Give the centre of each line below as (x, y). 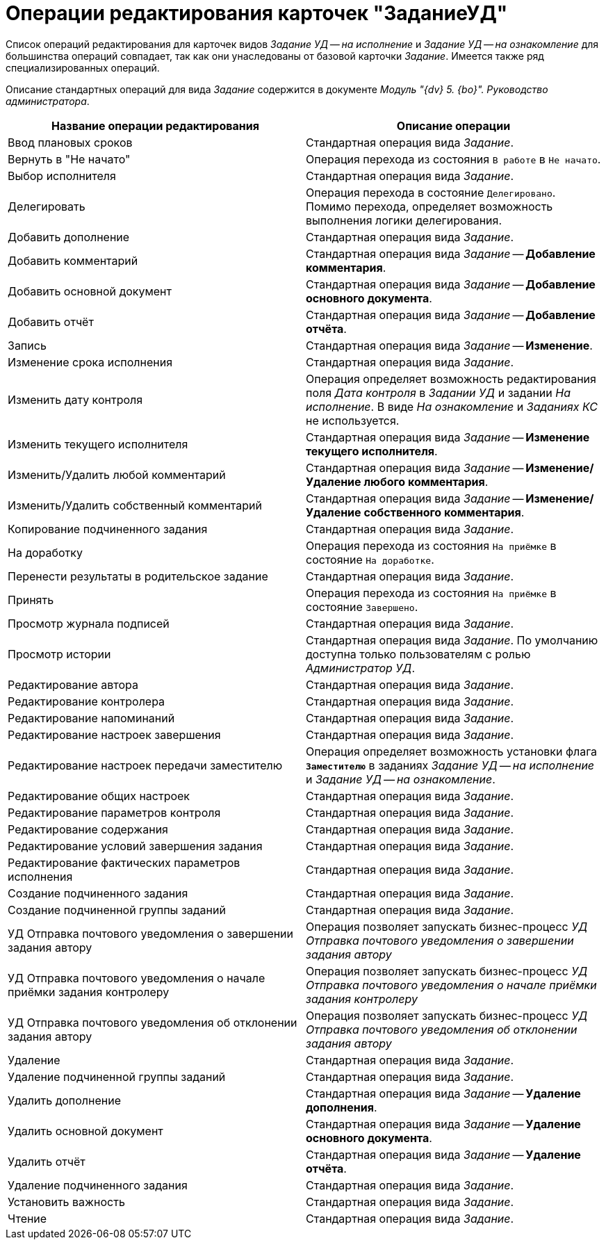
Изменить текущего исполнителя (98, 444)
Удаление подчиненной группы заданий (117, 1076)
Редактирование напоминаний (91, 718)
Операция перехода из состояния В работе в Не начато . (453, 159)
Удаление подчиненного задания (98, 1185)
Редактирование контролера (87, 701)
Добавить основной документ (90, 291)
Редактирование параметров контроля (114, 812)
